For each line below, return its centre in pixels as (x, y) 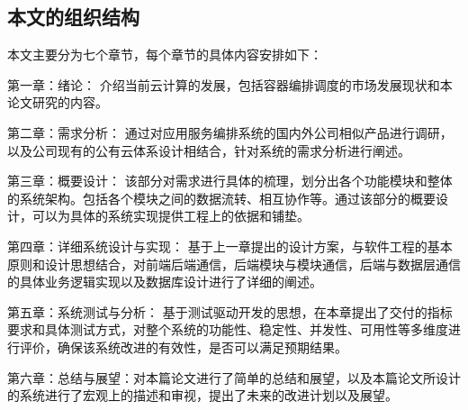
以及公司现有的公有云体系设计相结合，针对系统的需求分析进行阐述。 (209, 150)
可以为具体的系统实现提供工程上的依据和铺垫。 (171, 216)
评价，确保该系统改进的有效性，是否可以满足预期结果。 (183, 346)
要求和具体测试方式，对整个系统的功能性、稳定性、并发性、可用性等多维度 (228, 329)
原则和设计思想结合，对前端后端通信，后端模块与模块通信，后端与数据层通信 (234, 264)
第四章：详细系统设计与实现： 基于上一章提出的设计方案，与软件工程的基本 (230, 246)
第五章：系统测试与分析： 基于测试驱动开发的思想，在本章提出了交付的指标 (230, 311)
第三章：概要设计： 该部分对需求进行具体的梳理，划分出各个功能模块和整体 (230, 181)
